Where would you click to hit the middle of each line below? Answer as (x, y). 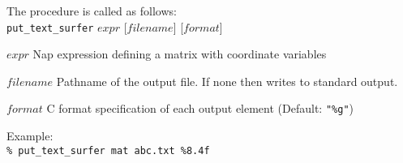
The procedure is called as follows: (92, 11)
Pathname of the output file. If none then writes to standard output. (227, 81)
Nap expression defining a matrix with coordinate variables (180, 54)
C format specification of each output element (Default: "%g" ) (200, 108)
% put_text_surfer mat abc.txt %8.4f (108, 150)
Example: (30, 136)
